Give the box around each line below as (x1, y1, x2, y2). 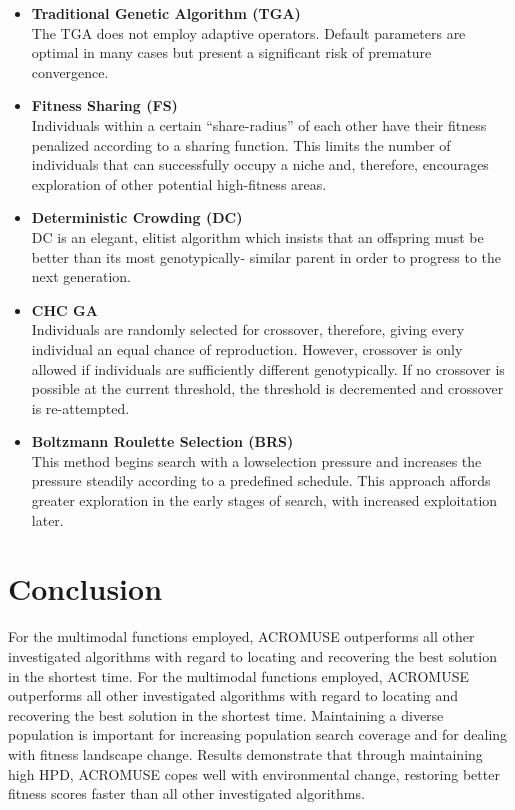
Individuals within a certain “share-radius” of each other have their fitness (31, 114, 487, 135)
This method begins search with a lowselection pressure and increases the (31, 450, 482, 471)
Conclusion (8, 568, 163, 609)
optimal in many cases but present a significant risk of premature (31, 42, 432, 63)
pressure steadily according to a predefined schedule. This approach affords (31, 470, 491, 491)
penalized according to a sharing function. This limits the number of (31, 134, 451, 155)
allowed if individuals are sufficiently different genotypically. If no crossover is (31, 358, 505, 379)
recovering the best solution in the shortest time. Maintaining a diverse (8, 704, 444, 725)
